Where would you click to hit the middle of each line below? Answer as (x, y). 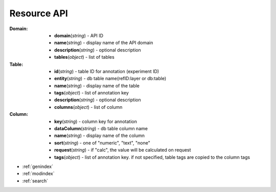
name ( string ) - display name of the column (100, 136)
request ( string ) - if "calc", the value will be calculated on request (123, 150)
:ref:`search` (35, 181)
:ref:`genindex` (38, 166)
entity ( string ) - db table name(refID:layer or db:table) (110, 79)
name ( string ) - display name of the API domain (104, 43)
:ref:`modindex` (38, 174)
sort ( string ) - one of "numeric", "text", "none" (102, 142)
